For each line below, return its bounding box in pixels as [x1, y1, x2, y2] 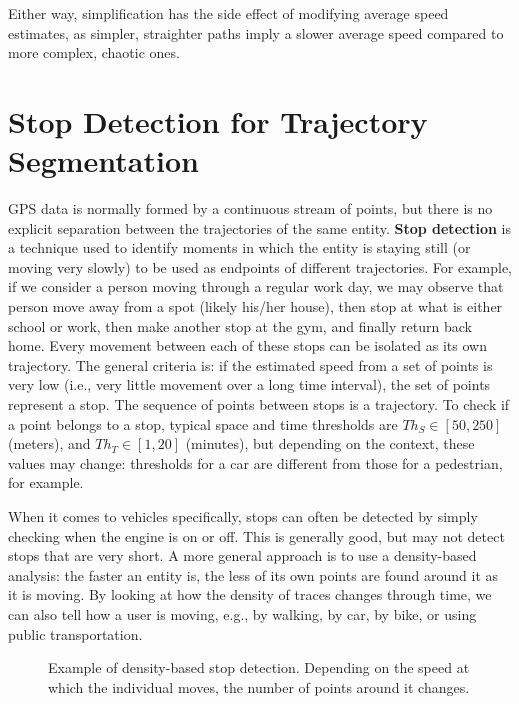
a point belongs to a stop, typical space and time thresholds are [8, 413, 398, 434]
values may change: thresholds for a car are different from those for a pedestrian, [8, 452, 503, 473]
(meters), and [8, 433, 91, 454]
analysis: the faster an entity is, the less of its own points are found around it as [8, 564, 499, 585]
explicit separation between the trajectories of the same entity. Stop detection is [8, 217, 511, 238]
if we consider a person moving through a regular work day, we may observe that [8, 276, 504, 297]
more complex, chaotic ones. [8, 42, 180, 63]
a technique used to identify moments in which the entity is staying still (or [8, 237, 471, 258]
